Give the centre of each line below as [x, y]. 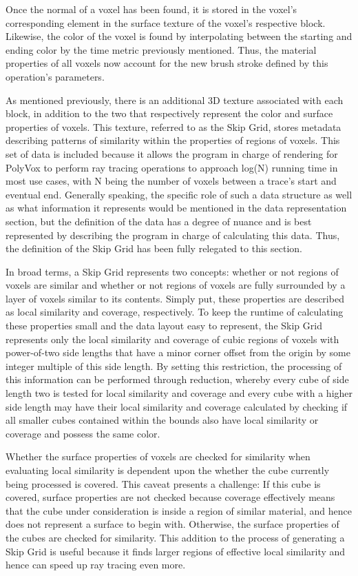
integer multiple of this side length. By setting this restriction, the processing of [174, 366]
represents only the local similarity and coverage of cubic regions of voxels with [172, 339]
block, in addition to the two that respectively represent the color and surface [169, 113]
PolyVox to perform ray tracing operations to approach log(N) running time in [172, 167]
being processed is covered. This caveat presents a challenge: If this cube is [163, 483]
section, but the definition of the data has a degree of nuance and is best [159, 221]
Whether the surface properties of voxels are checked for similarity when [158, 456]
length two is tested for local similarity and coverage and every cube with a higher [179, 393]
